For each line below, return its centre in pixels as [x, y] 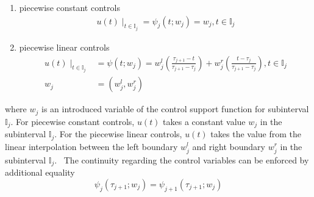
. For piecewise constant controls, [73, 121]
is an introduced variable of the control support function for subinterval [175, 109]
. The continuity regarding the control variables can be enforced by [182, 159]
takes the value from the [256, 134]
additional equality [40, 172]
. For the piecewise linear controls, [118, 134]
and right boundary [229, 146]
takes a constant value [204, 121]
